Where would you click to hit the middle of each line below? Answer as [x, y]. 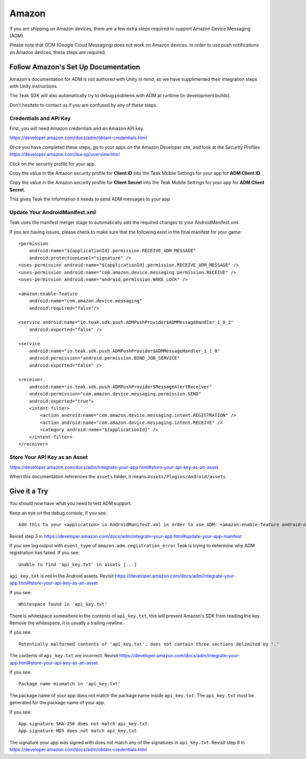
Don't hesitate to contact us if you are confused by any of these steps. [83, 105]
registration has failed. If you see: [45, 553]
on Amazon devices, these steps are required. [58, 52]
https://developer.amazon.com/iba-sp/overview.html [65, 154]
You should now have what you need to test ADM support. [71, 503]
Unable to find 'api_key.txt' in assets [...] [78, 564]
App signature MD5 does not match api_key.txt [78, 731]
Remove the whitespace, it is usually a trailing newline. [67, 623]
